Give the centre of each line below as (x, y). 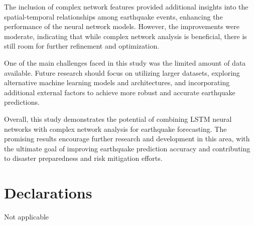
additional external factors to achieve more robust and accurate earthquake (120, 92)
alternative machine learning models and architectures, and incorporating (117, 82)
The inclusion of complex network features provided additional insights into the (126, 7)
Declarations (48, 193)
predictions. (22, 102)
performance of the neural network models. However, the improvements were (122, 26)
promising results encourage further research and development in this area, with (127, 139)
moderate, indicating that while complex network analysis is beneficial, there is (125, 36)
